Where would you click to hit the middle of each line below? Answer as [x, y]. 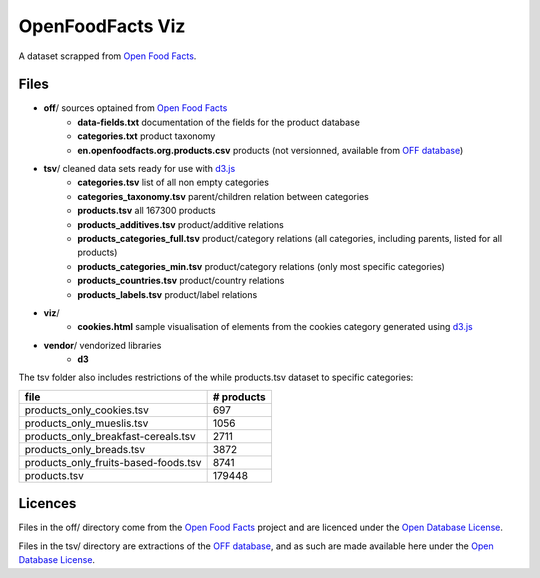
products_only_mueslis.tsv [86, 423]
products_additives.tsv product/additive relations [180, 224]
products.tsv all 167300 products [146, 211]
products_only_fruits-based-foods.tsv [113, 462]
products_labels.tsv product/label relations [167, 294]
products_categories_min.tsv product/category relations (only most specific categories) [261, 266]
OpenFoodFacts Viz [102, 26]
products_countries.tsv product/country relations [181, 281]
